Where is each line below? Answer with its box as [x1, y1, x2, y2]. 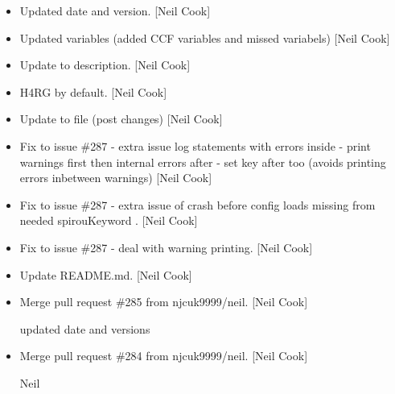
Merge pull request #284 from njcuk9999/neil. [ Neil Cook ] [19, 347, 308, 364]
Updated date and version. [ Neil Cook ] [19, 2, 211, 19]
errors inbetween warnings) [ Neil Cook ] [19, 169, 212, 186]
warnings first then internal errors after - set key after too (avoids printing [19, 153, 386, 170]
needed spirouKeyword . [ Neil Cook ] [19, 212, 198, 229]
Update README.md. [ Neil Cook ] [19, 266, 192, 283]
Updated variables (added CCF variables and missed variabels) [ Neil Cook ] [19, 29, 390, 46]
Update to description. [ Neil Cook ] [19, 56, 191, 73]
